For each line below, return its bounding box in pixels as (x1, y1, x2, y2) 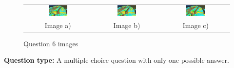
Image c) (182, 20, 209, 30)
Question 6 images (23, 38, 78, 48)
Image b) (113, 20, 140, 30)
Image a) (44, 20, 71, 30)
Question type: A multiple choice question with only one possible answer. (4, 54, 229, 65)
